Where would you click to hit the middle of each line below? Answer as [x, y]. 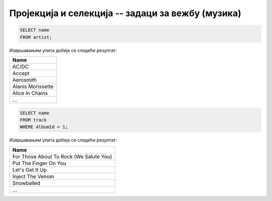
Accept [21, 73]
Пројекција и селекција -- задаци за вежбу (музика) [125, 13]
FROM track [33, 120]
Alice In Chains [30, 93]
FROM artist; [36, 37]
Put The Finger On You [39, 163]
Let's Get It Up [30, 170]
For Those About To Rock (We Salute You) [62, 157]
